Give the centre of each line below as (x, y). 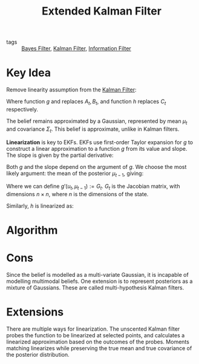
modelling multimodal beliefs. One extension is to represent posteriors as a (99, 281)
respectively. (22, 109)
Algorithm (32, 230)
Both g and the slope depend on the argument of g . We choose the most (96, 167)
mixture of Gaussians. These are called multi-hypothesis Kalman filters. (95, 288)
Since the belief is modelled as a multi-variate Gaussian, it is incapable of (97, 275)
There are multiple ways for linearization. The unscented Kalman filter (93, 329)
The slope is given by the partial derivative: (60, 155)
